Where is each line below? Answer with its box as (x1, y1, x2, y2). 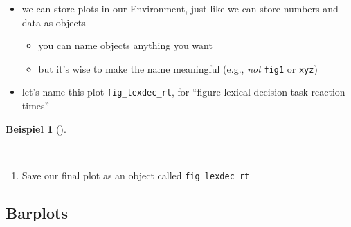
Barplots (6, 201, 68, 223)
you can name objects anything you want (38, 38, 213, 53)
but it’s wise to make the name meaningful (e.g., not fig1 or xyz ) (38, 61, 318, 75)
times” (21, 98, 50, 113)
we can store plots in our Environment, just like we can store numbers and (21, 1, 339, 15)
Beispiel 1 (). (6, 121, 66, 136)
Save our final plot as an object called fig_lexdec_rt (21, 167, 250, 182)
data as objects (21, 15, 86, 29)
